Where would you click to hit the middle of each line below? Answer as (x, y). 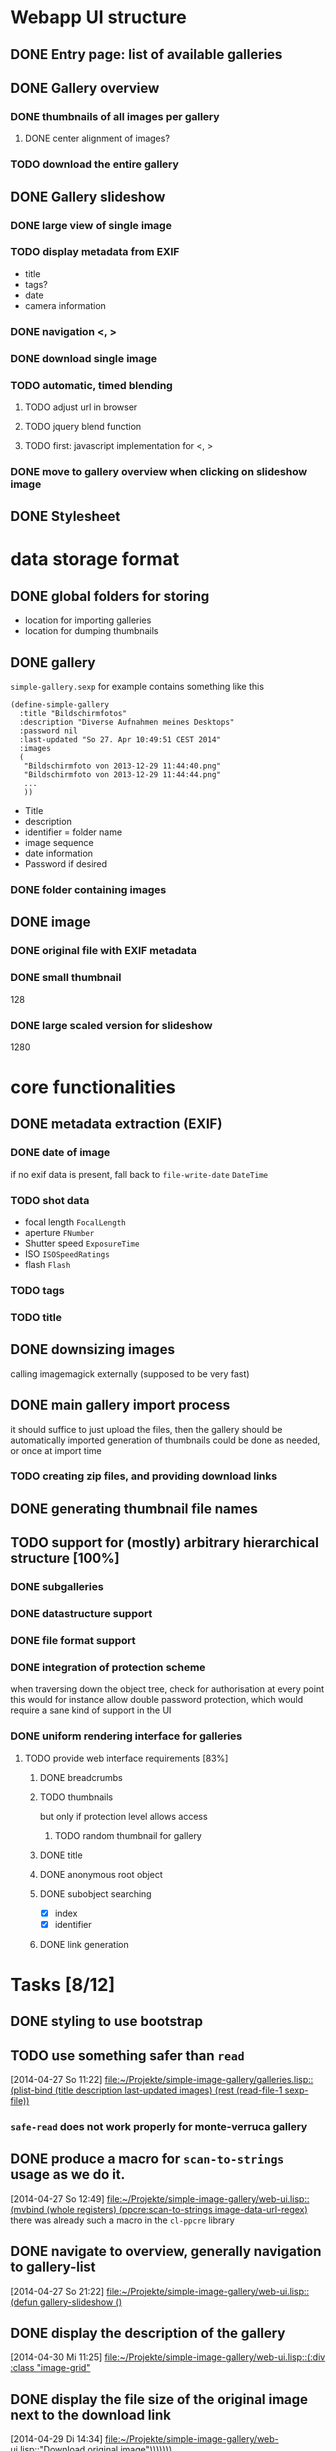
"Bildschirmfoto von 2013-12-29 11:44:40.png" (122, 766)
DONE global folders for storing (110, 596)
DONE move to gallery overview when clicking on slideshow (159, 471)
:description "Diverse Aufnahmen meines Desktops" (127, 722)
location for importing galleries (88, 620)
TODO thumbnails (76, 1797)
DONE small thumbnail (66, 978)
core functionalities (93, 1087)
